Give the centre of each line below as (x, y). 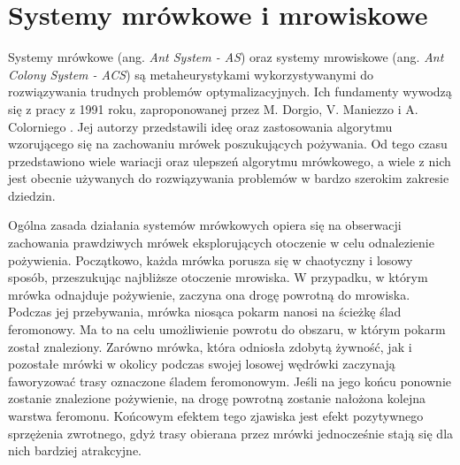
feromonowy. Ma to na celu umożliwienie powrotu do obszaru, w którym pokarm (227, 329)
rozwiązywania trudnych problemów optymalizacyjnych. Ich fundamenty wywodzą (230, 91)
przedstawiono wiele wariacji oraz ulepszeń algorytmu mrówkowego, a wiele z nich (230, 160)
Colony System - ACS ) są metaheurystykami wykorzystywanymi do (191, 74)
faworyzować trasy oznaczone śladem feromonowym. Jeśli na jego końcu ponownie (230, 381)
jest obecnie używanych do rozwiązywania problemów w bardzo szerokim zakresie (229, 178)
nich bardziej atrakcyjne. (75, 450)
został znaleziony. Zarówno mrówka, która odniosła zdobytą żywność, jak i (210, 346)
